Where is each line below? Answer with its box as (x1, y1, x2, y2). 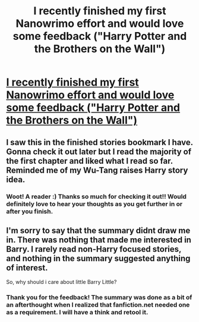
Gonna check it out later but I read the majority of (6, 146, 192, 157)
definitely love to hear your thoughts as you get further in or (6, 199, 183, 208)
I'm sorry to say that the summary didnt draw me (6, 225, 191, 236)
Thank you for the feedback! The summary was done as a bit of (6, 293, 192, 302)
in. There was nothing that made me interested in (6, 235, 192, 245)
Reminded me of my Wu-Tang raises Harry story (6, 165, 188, 175)
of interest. (6, 262, 48, 273)
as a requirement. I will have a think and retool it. (6, 308, 149, 317)
